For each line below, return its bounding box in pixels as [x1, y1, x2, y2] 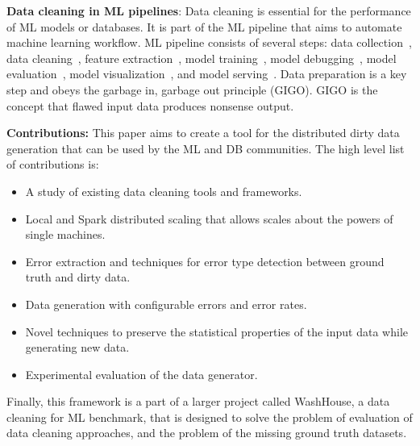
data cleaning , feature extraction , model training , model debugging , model [6, 49, 397, 66]
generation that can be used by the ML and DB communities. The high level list [6, 140, 405, 156]
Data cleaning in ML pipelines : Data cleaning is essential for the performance [6, 2, 411, 19]
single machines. [25, 226, 106, 243]
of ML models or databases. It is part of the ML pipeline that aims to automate [6, 18, 402, 35]
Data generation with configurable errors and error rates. [25, 295, 307, 312]
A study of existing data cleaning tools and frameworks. [25, 182, 302, 199]
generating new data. [25, 339, 130, 356]
